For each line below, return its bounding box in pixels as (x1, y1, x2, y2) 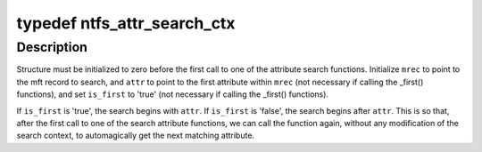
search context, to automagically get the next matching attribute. (16, 130, 254, 141)
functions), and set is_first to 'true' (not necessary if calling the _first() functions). (16, 89, 329, 100)
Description (16, 39, 88, 55)
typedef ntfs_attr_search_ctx (16, 13, 236, 33)
